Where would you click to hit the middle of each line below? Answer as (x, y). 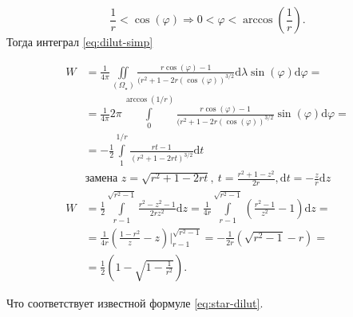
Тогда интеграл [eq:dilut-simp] (80, 41)
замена (101, 179)
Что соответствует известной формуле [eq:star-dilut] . (135, 302)
